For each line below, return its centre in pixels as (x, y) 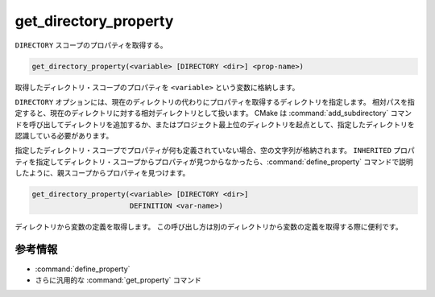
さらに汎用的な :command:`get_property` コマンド (118, 280)
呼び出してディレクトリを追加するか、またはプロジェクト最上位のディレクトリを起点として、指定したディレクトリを (222, 124)
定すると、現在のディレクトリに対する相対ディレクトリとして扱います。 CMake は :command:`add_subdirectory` (202, 113)
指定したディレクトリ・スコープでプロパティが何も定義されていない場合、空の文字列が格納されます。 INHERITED (203, 151)
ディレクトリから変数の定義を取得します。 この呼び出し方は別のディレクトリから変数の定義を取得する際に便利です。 (209, 226)
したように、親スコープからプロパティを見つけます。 (102, 173)
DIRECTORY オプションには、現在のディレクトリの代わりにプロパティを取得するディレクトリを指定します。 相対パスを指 (215, 101)
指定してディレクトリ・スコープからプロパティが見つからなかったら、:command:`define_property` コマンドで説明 (225, 162)
